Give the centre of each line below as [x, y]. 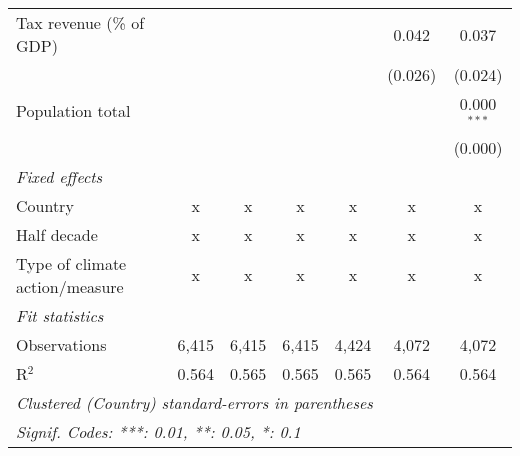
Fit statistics [60, 315]
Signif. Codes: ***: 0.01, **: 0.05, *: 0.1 [158, 431]
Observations [61, 344]
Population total [73, 111]
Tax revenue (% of [80, 22]
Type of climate [71, 263]
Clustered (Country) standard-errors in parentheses [194, 402]
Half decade [57, 234]
